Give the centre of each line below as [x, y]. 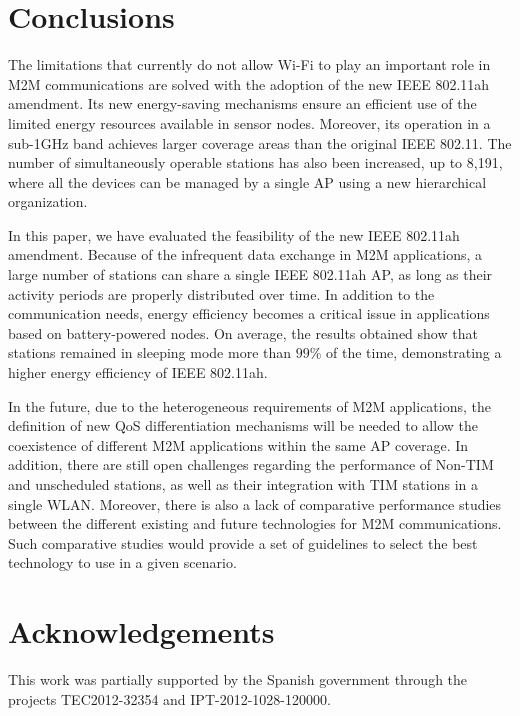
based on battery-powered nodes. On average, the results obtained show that [243, 332]
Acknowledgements [141, 631]
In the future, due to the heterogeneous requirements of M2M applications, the [250, 405]
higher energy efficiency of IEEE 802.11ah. [138, 372]
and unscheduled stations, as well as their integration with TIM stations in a [243, 484]
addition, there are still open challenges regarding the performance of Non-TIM [251, 464]
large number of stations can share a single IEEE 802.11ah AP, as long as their [250, 274]
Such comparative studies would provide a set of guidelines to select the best [243, 542]
